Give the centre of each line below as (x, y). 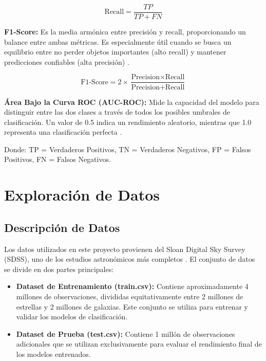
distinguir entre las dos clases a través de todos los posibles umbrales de (117, 112)
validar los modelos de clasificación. (72, 317)
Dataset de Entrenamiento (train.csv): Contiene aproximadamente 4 (132, 286)
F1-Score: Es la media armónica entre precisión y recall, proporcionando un (125, 32)
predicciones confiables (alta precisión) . (67, 61)
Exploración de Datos (82, 195)
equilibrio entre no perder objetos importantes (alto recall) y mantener (115, 52)
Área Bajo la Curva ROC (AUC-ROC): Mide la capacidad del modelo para (132, 102)
